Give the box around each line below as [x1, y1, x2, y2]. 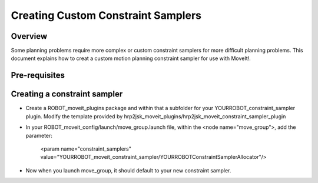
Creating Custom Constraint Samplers [11, 9, 201, 22]
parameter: [25, 132, 53, 139]
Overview [11, 31, 48, 41]
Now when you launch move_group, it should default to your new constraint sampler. [25, 167, 231, 174]
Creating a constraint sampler [11, 89, 123, 99]
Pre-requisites [11, 71, 65, 81]
